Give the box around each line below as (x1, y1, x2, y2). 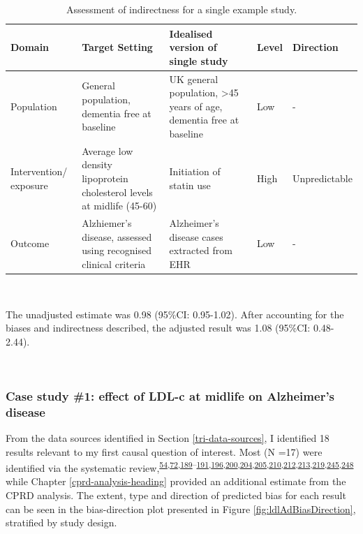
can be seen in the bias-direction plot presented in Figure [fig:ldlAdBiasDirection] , (6, 501, 356, 516)
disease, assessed (82, 229, 152, 244)
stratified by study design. (6, 515, 117, 530)
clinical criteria (82, 256, 146, 271)
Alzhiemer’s (82, 216, 132, 230)
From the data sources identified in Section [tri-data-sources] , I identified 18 (6, 431, 329, 445)
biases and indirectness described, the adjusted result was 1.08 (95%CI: (6, 320, 311, 335)
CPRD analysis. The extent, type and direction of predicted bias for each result (6, 488, 346, 503)
